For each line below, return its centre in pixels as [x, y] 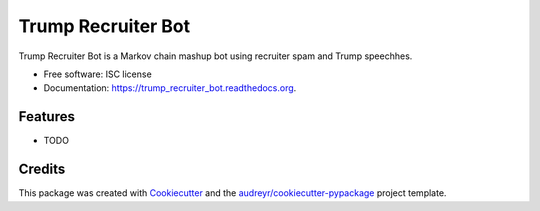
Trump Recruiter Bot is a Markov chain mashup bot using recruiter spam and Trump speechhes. [215, 56]
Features [46, 116]
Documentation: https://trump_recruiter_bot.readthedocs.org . [170, 88]
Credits [42, 169]
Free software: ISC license [97, 74]
